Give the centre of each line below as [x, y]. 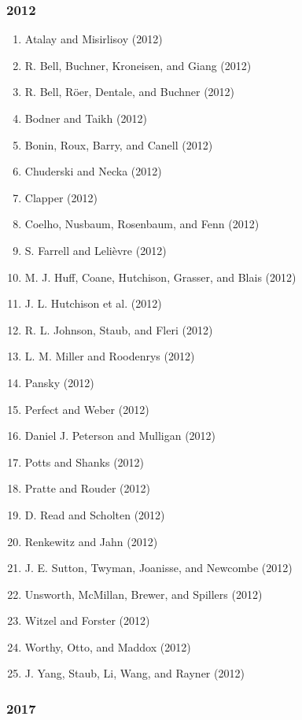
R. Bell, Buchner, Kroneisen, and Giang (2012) [138, 65]
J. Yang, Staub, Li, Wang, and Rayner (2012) [134, 673]
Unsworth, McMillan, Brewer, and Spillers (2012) [144, 594]
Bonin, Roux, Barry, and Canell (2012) [119, 144]
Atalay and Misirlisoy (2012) [94, 39]
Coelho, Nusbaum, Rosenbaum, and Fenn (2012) [142, 224]
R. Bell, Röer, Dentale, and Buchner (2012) [130, 92]
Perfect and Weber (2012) [87, 409]
